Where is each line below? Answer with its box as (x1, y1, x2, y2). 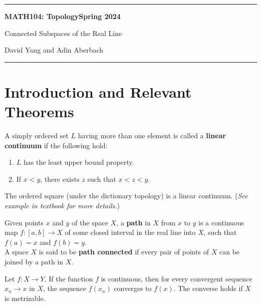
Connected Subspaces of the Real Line (5, 28, 122, 38)
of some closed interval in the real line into (65, 227, 196, 237)
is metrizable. (5, 292, 46, 303)
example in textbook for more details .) (5, 200, 120, 211)
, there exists (40, 173, 80, 184)
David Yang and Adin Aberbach (5, 45, 104, 55)
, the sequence (43, 283, 87, 293)
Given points (5, 217, 44, 227)
